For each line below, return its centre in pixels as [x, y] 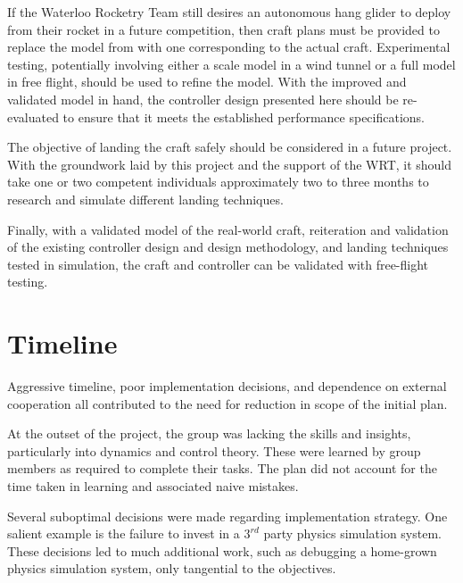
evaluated [33, 117]
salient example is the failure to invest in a [124, 533]
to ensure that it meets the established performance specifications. [244, 117]
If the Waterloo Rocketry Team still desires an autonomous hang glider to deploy [229, 12]
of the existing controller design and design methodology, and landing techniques [228, 247]
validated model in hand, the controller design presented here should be [203, 99]
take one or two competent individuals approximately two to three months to [218, 182]
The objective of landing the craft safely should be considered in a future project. [230, 147]
